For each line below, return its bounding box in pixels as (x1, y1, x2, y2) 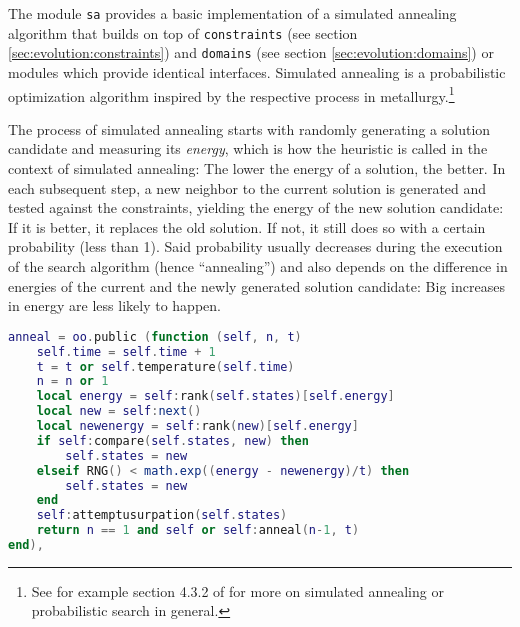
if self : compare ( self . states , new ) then (36, 433, 309, 448)
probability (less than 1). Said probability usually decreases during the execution (8, 236, 503, 257)
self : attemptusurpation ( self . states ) (36, 508, 288, 523)
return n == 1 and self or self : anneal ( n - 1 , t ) (36, 523, 360, 538)
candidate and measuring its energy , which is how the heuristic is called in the (8, 138, 488, 159)
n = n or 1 (36, 374, 109, 389)
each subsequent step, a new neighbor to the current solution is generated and (8, 177, 487, 198)
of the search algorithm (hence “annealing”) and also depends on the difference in (8, 255, 508, 276)
